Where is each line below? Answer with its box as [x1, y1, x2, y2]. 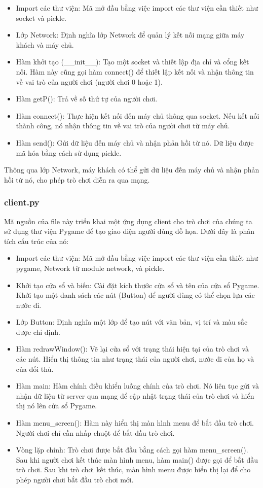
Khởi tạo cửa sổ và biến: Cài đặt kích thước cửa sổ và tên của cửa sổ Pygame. [16, 280, 259, 290]
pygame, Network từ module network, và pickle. [16, 262, 165, 273]
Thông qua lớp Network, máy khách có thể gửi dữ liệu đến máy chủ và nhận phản [4, 164, 259, 175]
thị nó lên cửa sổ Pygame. [16, 400, 97, 411]
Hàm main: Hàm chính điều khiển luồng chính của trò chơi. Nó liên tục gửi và [16, 380, 259, 391]
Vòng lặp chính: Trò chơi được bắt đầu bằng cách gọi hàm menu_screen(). [16, 444, 248, 455]
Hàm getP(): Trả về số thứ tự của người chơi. [16, 93, 158, 104]
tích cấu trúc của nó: [4, 235, 69, 246]
